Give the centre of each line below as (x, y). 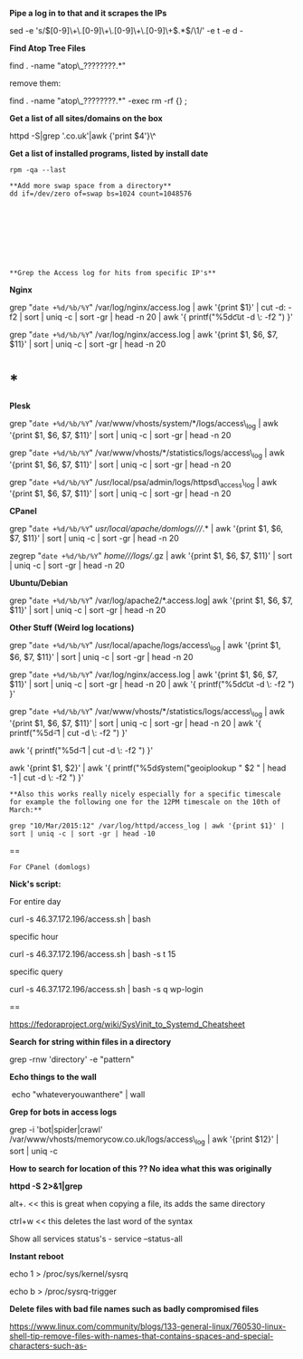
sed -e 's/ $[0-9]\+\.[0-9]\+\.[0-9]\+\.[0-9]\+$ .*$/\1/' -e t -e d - (127, 30)
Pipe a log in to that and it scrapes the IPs (88, 13)
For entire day (35, 901)
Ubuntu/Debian (39, 583)
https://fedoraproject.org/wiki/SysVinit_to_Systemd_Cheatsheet (128, 1024)
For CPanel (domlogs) (50, 867)
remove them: (35, 83)
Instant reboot (37, 1256)
